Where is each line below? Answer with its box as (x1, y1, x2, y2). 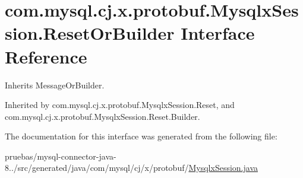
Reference (5, 44, 87, 68)
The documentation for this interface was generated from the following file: (5, 130, 277, 142)
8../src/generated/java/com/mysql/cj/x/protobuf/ (5, 161, 189, 174)
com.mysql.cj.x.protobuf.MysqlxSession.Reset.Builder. (5, 110, 200, 122)
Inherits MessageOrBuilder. (5, 78, 105, 91)
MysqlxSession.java (188, 161, 258, 174)
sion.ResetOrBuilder (5, 21, 175, 45)
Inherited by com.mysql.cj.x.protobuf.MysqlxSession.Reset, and (5, 98, 235, 111)
